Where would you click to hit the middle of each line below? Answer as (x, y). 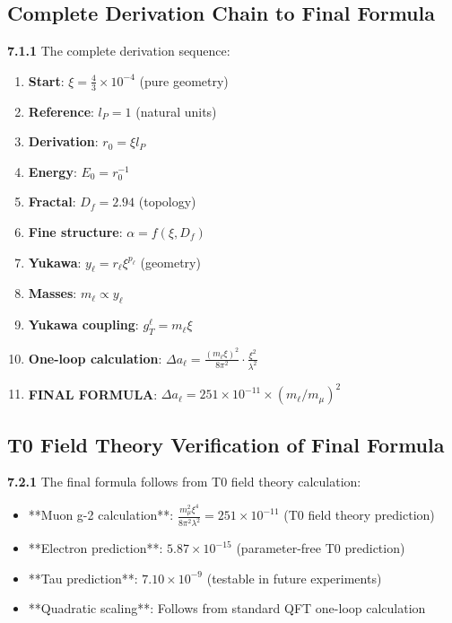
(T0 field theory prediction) (359, 515)
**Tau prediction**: (83, 578)
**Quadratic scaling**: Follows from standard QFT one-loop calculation (227, 608)
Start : (46, 80)
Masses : (52, 293)
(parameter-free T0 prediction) (321, 548)
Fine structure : (75, 232)
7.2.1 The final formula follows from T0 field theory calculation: (184, 482)
